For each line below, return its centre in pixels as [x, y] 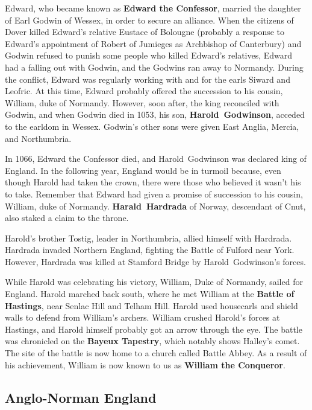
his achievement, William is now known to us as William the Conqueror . [145, 364]
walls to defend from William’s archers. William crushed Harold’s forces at [142, 317]
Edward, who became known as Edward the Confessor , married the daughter [153, 8]
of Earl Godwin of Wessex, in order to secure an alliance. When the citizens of [149, 20]
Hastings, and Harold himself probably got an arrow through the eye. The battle [154, 329]
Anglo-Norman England [81, 397]
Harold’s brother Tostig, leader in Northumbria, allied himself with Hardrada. [148, 238]
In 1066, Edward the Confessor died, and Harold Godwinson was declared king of [156, 159]
